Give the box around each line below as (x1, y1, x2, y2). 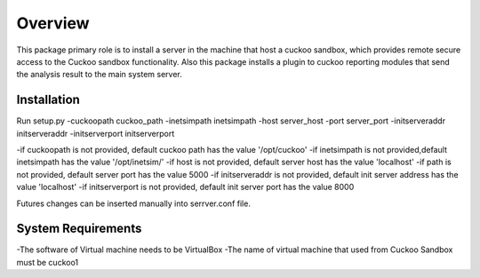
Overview (16, 13, 90, 33)
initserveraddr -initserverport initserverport (16, 128, 175, 139)
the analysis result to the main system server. (16, 69, 182, 80)
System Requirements (16, 221, 142, 236)
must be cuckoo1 (16, 257, 79, 267)
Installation (16, 92, 80, 107)
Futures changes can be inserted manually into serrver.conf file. (16, 198, 251, 209)
